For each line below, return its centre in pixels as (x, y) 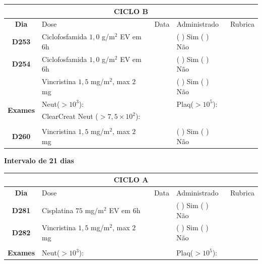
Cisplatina (58, 210)
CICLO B (131, 11)
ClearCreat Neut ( (70, 116)
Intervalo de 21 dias (39, 160)
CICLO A (131, 180)
